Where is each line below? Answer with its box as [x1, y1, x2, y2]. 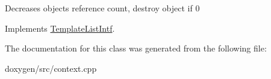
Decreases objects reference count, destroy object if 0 [5, 2, 200, 14]
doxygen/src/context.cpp [5, 62, 97, 74]
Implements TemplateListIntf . [5, 22, 115, 34]
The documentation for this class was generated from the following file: [5, 42, 267, 54]
